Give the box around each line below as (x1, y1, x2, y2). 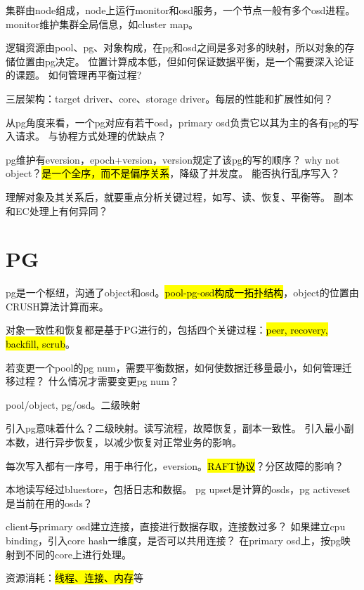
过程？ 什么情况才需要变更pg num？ (15, 374, 179, 388)
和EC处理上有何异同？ (6, 203, 108, 218)
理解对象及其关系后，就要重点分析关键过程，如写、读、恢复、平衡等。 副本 (6, 189, 353, 204)
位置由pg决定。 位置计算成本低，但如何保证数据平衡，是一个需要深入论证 (15, 53, 354, 68)
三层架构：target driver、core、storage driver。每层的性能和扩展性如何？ (6, 91, 334, 105)
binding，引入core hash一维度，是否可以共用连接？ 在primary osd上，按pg (6, 532, 341, 547)
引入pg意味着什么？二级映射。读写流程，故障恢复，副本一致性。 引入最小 (6, 421, 344, 435)
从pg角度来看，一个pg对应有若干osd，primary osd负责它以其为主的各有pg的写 (6, 114, 359, 129)
